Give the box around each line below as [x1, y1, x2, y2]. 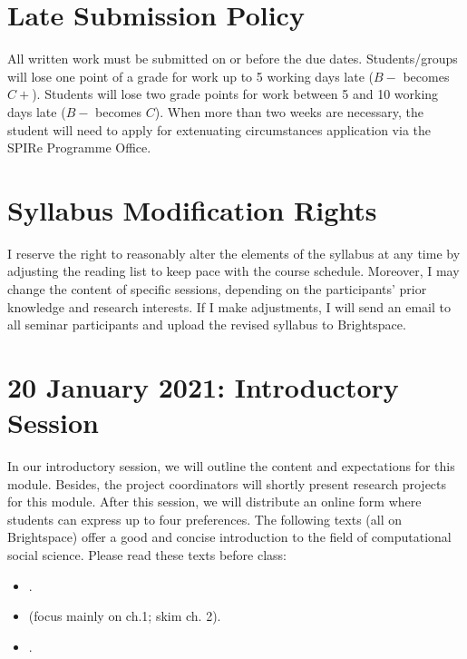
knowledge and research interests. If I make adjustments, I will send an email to [7, 297, 451, 316]
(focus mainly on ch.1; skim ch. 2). [28, 606, 221, 625]
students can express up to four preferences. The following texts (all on [7, 509, 402, 528]
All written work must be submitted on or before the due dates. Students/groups [7, 49, 458, 68]
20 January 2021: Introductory [7, 368, 399, 405]
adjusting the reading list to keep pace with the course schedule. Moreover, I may [7, 261, 460, 280]
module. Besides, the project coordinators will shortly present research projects [7, 474, 447, 493]
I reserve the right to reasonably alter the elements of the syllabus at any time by [7, 243, 461, 262]
